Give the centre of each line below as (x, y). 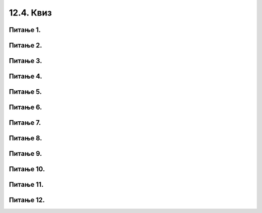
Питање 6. (25, 107)
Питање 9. (25, 154)
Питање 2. (25, 45)
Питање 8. (25, 138)
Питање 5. (25, 92)
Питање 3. (25, 61)
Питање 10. (27, 169)
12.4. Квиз (30, 13)
